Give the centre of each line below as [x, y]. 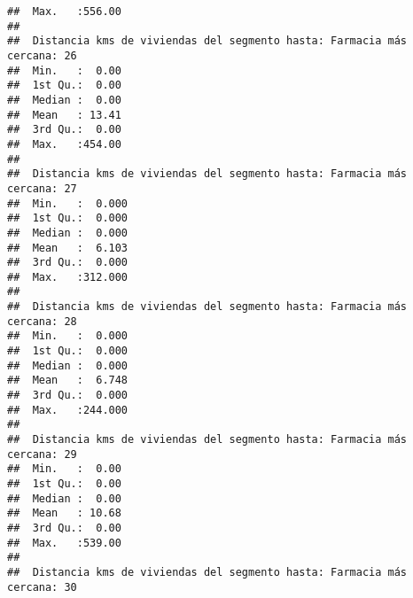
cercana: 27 [42, 188]
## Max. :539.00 [64, 543]
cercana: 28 [42, 321]
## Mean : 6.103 [68, 248]
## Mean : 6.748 [68, 381]
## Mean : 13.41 [64, 115]
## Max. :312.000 [68, 277]
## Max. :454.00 [64, 144]
